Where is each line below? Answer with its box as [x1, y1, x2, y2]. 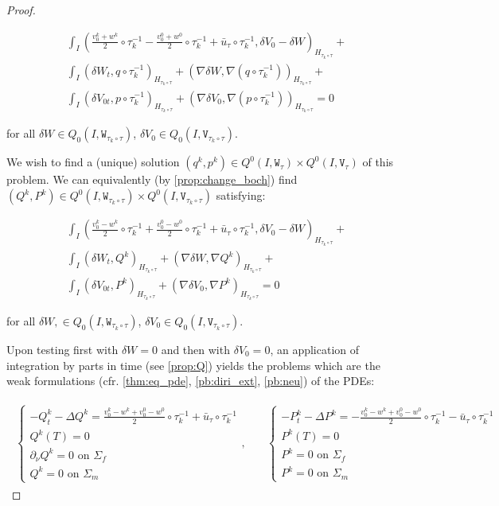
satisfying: [216, 187, 266, 204]
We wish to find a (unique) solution [6, 154, 180, 170]
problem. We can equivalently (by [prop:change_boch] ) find [6, 171, 298, 188]
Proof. [6, 2, 36, 18]
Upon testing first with [6, 341, 119, 357]
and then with [161, 341, 230, 357]
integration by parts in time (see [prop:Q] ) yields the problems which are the [6, 356, 380, 373]
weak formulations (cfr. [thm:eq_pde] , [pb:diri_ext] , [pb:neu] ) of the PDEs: [6, 372, 375, 389]
